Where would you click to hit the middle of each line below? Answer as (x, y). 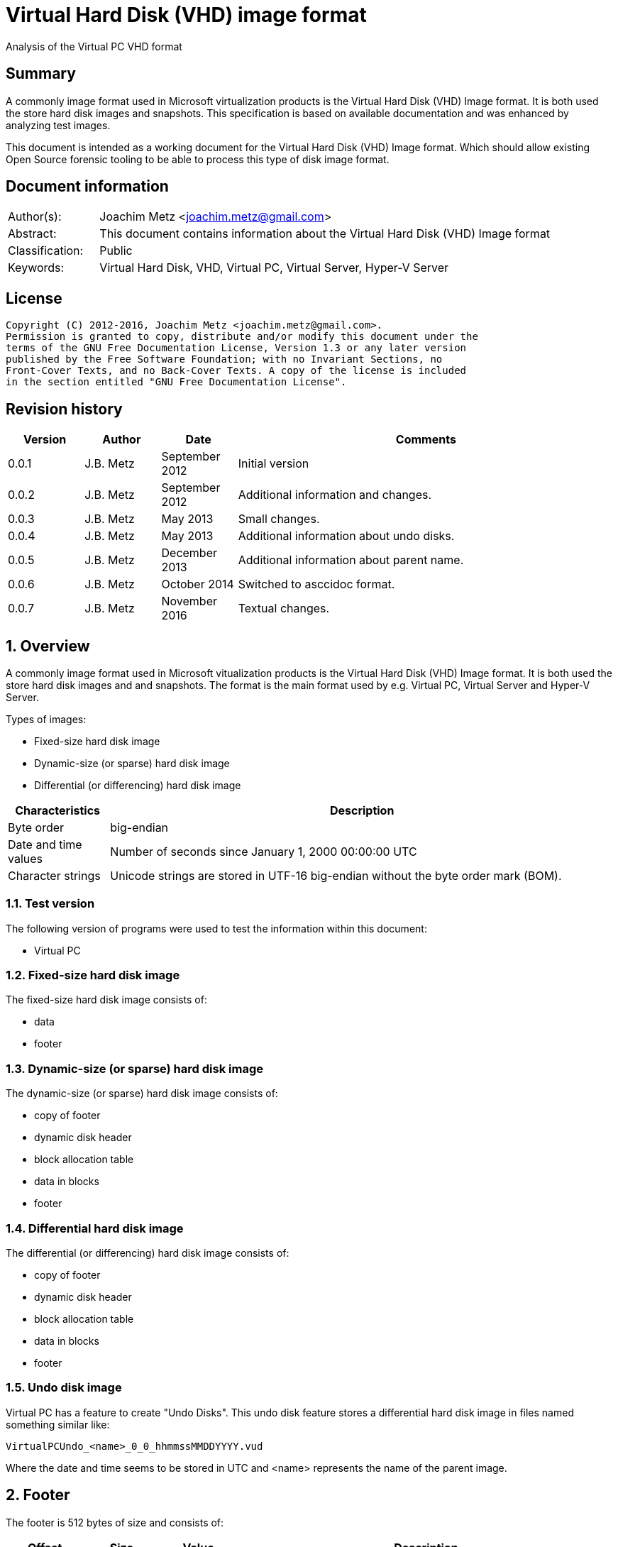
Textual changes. (284, 609)
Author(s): (35, 217)
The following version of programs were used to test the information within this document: (216, 928)
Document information (87, 187)
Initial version (274, 464)
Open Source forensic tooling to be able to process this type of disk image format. (198, 159)
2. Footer (38, 1495)
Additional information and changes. (335, 495)
